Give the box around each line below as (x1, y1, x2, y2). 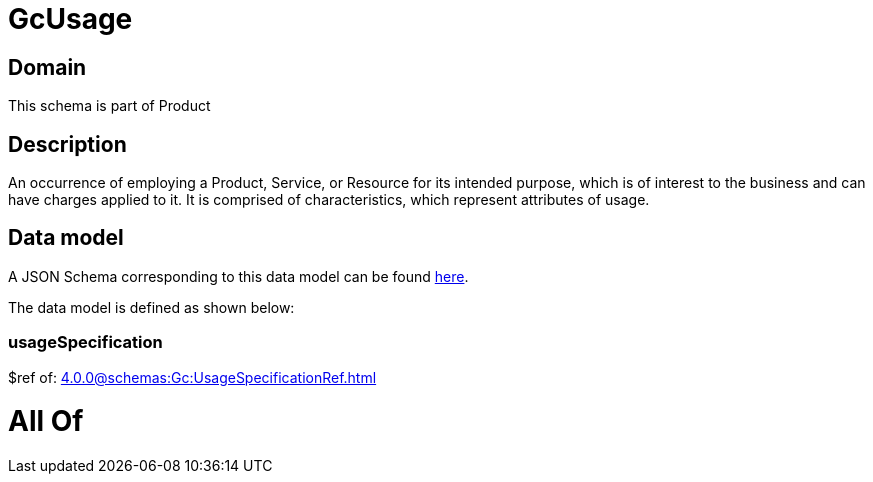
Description (8, 131, 127, 157)
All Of (8, 404, 84, 439)
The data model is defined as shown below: (8, 298, 295, 316)
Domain (8, 54, 87, 80)
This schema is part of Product (8, 97, 211, 115)
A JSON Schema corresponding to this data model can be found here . (8, 267, 469, 285)
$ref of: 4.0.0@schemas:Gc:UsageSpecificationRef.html (8, 368, 377, 386)
